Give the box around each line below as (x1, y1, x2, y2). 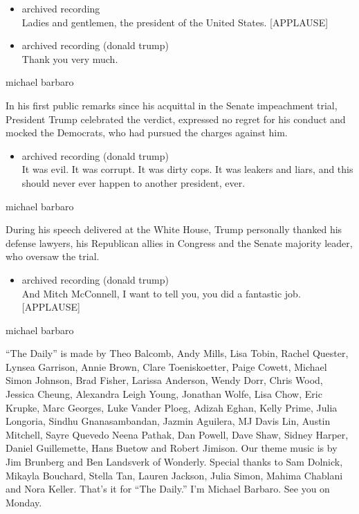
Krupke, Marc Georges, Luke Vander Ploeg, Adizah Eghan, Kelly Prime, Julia (6, 400, 338, 414)
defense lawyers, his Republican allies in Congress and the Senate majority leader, (6, 235, 353, 250)
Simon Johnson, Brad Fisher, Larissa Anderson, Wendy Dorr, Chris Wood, (6, 373, 323, 387)
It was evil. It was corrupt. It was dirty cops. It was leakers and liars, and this (21, 162, 353, 176)
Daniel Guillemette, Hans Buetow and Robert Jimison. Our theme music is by (6, 441, 338, 455)
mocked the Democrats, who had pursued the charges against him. (6, 125, 288, 140)
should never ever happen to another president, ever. (21, 175, 246, 190)
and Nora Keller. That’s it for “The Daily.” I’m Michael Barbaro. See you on (6, 481, 330, 496)
